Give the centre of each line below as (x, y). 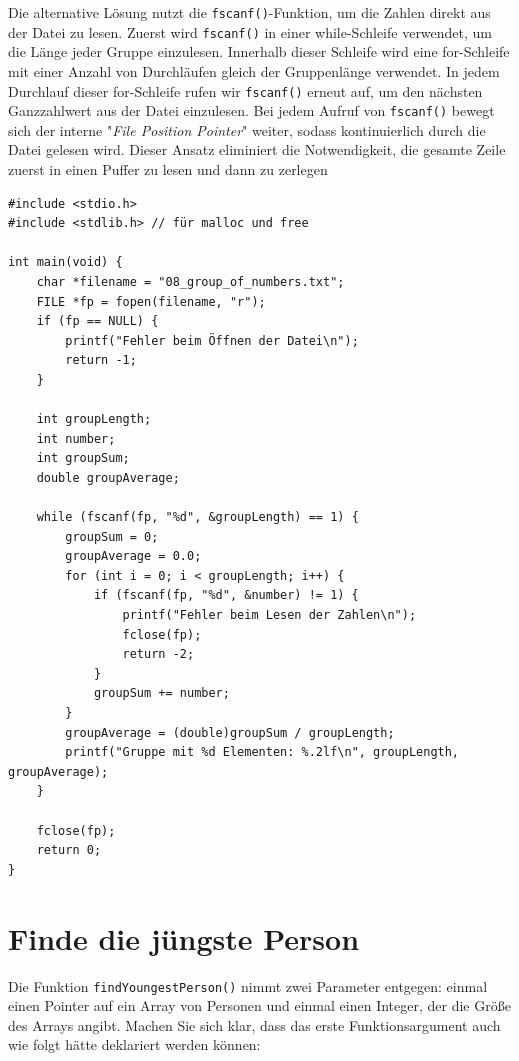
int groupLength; (94, 419)
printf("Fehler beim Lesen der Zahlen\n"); (269, 615)
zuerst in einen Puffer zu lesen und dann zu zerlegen (168, 169)
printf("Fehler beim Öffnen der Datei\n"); (212, 340)
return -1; (101, 360)
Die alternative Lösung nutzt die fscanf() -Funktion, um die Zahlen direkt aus (249, 12)
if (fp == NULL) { (97, 321)
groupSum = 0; (112, 536)
